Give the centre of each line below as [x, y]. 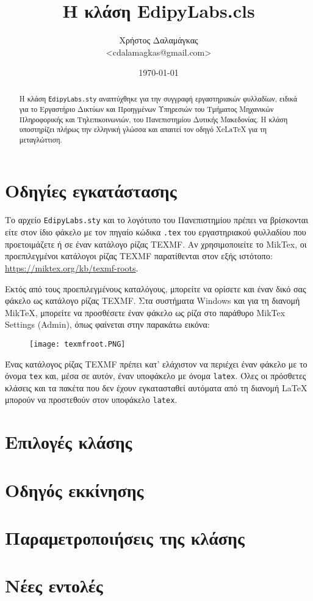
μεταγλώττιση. [41, 139]
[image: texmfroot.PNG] [77, 344]
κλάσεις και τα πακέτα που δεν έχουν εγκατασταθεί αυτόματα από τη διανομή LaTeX [156, 387]
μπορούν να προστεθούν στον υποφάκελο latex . [91, 400]
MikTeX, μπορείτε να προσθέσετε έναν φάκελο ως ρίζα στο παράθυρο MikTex [145, 312]
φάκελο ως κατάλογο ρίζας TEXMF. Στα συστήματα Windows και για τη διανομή [153, 300]
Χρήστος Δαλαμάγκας [159, 40]
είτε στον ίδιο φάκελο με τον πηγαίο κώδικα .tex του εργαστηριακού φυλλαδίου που [156, 232]
